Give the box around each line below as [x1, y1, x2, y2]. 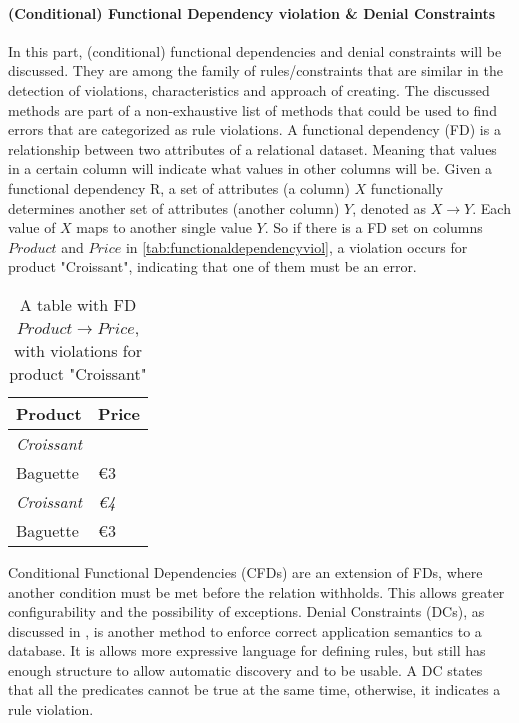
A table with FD [19, 292, 137, 316]
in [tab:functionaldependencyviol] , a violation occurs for [125, 236, 468, 257]
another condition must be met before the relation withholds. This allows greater [8, 581, 505, 602]
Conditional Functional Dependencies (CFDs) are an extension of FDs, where [8, 561, 483, 582]
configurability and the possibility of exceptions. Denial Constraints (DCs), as [8, 601, 485, 622]
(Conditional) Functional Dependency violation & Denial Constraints [8, 2, 496, 23]
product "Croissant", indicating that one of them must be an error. [8, 256, 417, 277]
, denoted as [352, 197, 427, 218]
